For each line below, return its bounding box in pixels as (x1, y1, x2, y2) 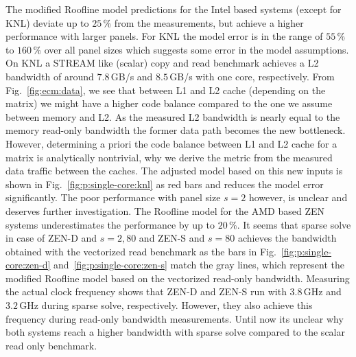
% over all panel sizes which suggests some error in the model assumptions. (33, 42, 349, 56)
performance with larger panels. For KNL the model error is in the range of (5, 29, 323, 43)
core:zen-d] (5, 257, 51, 272)
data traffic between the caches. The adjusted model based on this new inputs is (5, 163, 343, 178)
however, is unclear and (248, 190, 348, 205)
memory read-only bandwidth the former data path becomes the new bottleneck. (5, 123, 346, 137)
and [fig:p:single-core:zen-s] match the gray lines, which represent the (54, 257, 344, 272)
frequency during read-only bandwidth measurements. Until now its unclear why (5, 311, 344, 325)
